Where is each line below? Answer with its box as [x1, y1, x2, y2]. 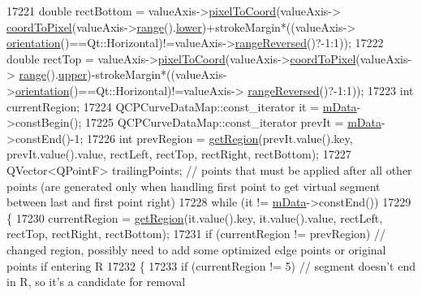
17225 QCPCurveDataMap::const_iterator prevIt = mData [85, 114, 381, 131]
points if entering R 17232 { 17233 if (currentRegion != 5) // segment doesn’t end [6, 257, 416, 274]
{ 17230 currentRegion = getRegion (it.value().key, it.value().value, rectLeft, [6, 209, 383, 226]
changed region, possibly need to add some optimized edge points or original [6, 241, 386, 258]
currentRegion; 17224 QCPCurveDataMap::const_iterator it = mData [6, 98, 357, 115]
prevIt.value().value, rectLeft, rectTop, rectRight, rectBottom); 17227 [6, 145, 351, 163]
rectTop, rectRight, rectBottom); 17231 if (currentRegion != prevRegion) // [6, 225, 385, 242]
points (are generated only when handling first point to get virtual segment [6, 177, 381, 194]
